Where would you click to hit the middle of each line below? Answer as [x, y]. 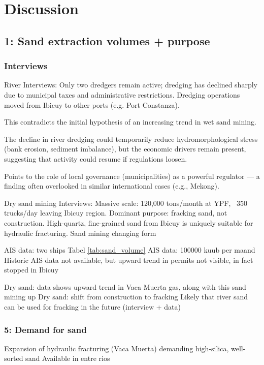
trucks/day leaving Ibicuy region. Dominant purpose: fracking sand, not [116, 213]
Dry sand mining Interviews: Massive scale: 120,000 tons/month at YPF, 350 [126, 203]
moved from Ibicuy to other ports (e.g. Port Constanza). [92, 104]
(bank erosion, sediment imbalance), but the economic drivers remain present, [125, 149]
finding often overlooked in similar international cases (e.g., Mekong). [112, 186]
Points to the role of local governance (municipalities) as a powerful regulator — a [132, 176]
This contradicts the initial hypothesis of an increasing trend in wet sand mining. [130, 122]
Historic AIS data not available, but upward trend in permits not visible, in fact [129, 260]
